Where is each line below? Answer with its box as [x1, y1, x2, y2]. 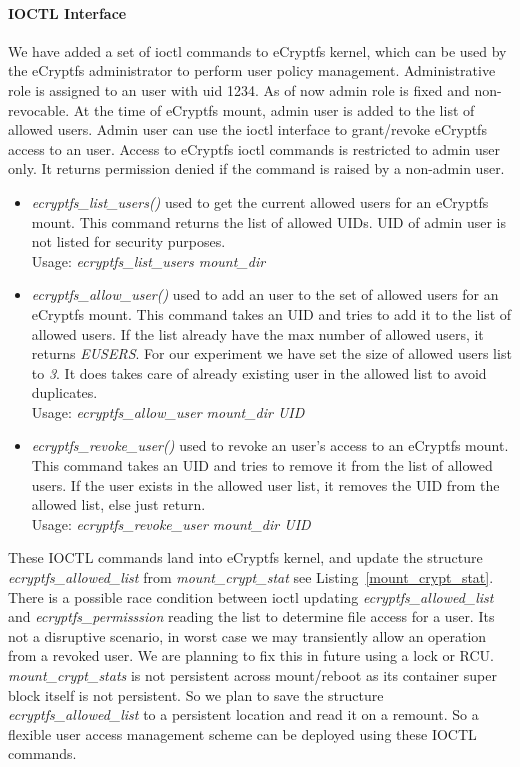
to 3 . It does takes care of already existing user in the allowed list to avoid [31, 362, 487, 383]
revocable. [8, 99, 70, 120]
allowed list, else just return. [31, 494, 206, 515]
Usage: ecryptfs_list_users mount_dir [31, 250, 266, 271]
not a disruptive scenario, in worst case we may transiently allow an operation [8, 625, 487, 646]
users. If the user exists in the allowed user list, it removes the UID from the [31, 474, 500, 495]
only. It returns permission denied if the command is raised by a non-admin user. [8, 158, 505, 179]
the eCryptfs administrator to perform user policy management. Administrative [8, 60, 496, 81]
